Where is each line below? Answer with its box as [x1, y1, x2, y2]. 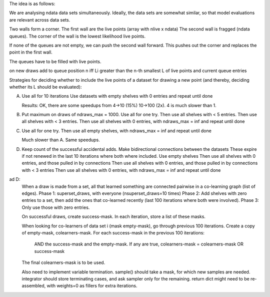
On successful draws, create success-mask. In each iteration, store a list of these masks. [21, 213, 206, 220]
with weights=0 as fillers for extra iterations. [46, 283, 137, 289]
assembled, [21, 283, 46, 289]
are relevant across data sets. [9, 17, 70, 23]
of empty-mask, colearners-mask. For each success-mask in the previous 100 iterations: [21, 229, 205, 235]
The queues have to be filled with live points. [9, 58, 101, 65]
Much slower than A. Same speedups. [21, 137, 100, 143]
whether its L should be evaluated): [9, 84, 82, 90]
